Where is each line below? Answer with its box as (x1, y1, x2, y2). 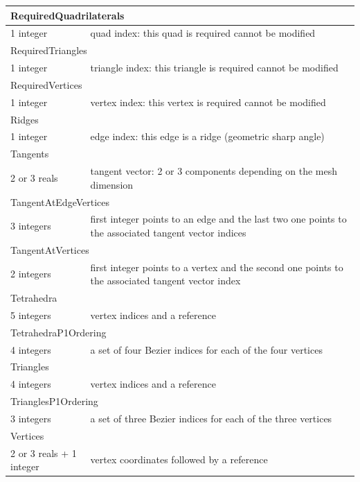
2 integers (10, 266, 51, 281)
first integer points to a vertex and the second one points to (90, 259, 343, 274)
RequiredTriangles (10, 43, 87, 58)
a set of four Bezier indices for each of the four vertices (90, 342, 323, 356)
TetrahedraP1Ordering (10, 325, 107, 339)
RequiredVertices (10, 77, 82, 92)
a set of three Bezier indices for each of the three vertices (90, 411, 332, 425)
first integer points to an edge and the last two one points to (90, 212, 347, 226)
